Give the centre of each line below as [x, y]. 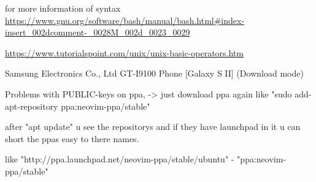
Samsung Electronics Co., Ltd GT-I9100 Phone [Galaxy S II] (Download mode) [154, 73]
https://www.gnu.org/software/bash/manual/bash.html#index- [125, 20]
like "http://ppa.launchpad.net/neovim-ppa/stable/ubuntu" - [120, 159]
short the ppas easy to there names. [72, 138]
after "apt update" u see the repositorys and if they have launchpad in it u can [153, 127]
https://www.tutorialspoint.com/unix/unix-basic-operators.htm [124, 52]
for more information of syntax [63, 8]
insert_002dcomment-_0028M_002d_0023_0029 [98, 32]
